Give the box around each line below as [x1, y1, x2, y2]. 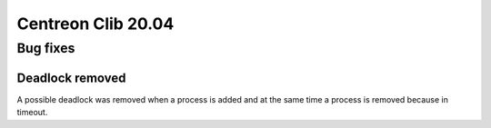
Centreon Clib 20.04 [16, 14, 175, 34]
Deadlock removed [16, 70, 126, 85]
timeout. [16, 107, 48, 118]
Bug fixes [16, 40, 75, 56]
